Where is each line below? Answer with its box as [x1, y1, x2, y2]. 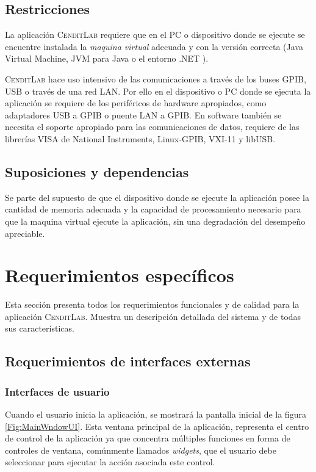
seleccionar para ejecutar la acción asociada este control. [5, 456, 215, 468]
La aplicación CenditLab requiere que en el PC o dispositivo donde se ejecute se [5, 28, 305, 41]
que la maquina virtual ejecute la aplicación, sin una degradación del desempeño [5, 214, 306, 227]
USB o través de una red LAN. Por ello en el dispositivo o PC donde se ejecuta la [5, 84, 311, 97]
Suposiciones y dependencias [5, 162, 189, 181]
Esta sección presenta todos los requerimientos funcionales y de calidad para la [5, 298, 300, 311]
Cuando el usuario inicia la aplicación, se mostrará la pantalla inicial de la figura [5, 408, 306, 421]
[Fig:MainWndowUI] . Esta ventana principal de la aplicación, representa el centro [5, 419, 309, 432]
